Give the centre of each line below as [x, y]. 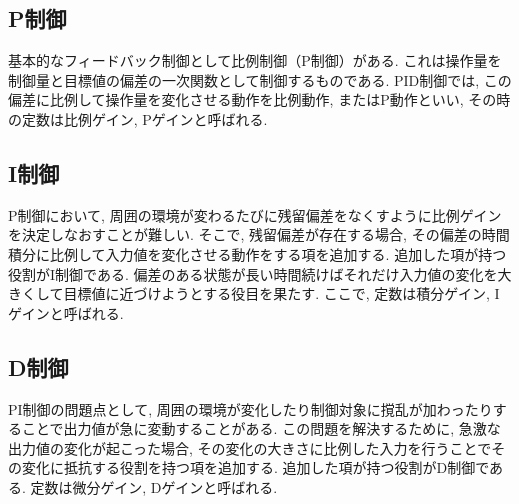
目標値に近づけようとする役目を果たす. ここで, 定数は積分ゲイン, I [281, 293]
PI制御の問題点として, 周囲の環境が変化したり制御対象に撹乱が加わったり [250, 408]
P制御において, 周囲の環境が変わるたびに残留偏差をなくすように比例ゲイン [255, 214]
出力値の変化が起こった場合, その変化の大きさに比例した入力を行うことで [250, 447]
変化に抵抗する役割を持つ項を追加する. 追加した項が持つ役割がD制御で [255, 467]
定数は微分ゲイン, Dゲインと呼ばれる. [154, 486]
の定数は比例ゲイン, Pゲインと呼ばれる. [138, 118]
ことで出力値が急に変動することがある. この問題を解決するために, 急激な [261, 428]
